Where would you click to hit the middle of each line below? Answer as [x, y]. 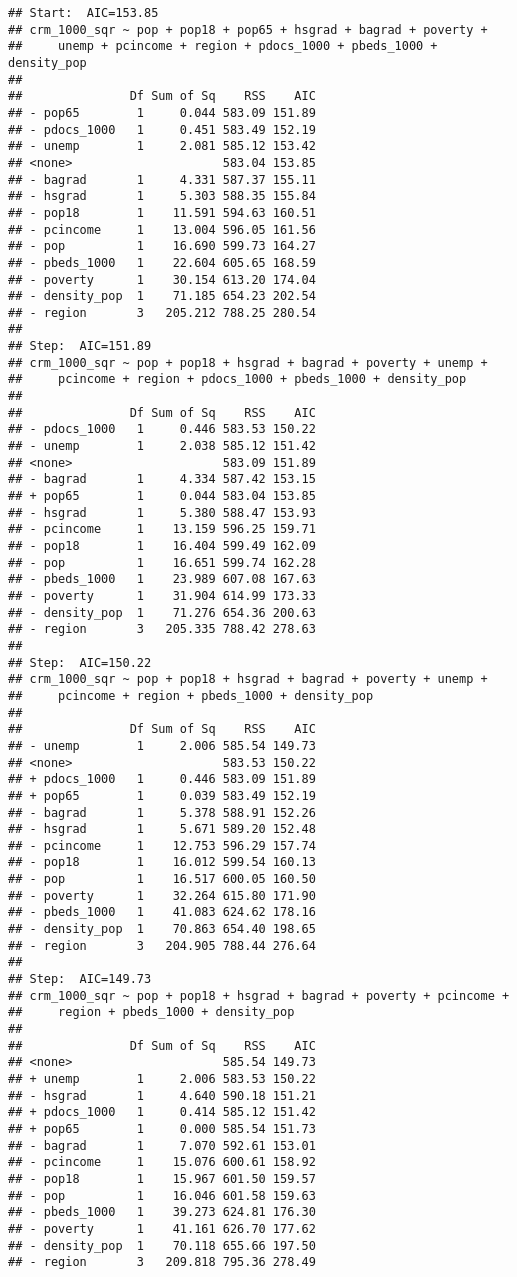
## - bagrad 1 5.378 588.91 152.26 [162, 812]
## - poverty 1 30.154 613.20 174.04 [162, 279]
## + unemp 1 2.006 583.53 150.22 [162, 1079]
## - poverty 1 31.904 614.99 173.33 [162, 595]
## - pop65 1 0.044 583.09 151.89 [162, 112]
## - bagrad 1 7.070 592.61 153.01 [162, 1145]
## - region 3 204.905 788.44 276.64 [162, 945]
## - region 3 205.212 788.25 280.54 [162, 312]
